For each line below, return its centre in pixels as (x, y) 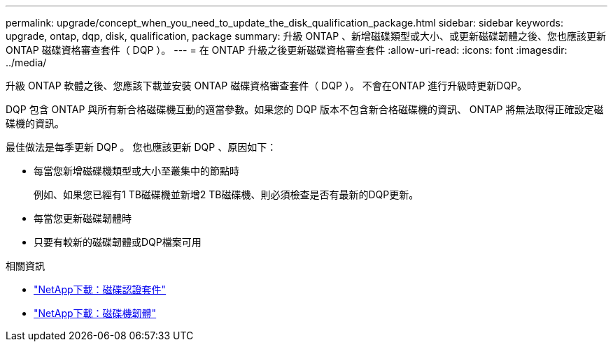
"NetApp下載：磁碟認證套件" (100, 289)
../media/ (26, 62)
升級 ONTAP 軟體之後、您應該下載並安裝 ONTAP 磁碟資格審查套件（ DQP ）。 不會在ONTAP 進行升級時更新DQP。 (267, 86)
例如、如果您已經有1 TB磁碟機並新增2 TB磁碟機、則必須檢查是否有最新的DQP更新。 (226, 194)
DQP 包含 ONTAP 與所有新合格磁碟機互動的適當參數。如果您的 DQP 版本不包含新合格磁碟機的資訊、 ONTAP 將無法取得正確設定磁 (305, 109)
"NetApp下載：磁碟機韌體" (95, 313)
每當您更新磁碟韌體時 (83, 218)
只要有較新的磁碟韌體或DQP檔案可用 (118, 242)
